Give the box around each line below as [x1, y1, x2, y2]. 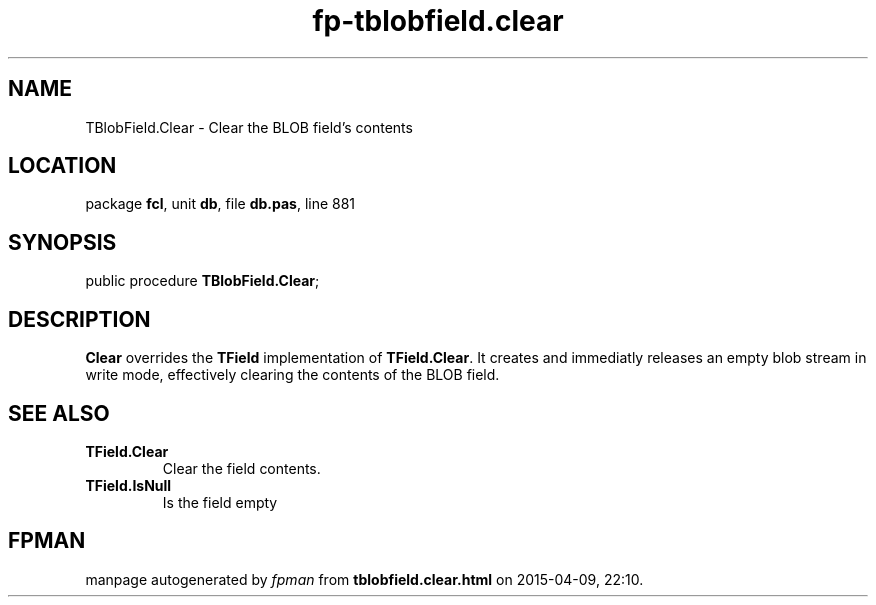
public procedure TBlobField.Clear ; [85, 272, 320, 290]
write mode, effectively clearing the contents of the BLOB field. [85, 366, 500, 384]
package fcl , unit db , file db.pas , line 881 [85, 195, 356, 213]
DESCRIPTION [8, 306, 151, 332]
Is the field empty [162, 493, 278, 511]
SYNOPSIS [8, 229, 117, 255]
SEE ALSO [8, 400, 110, 426]
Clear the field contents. [162, 459, 321, 477]
